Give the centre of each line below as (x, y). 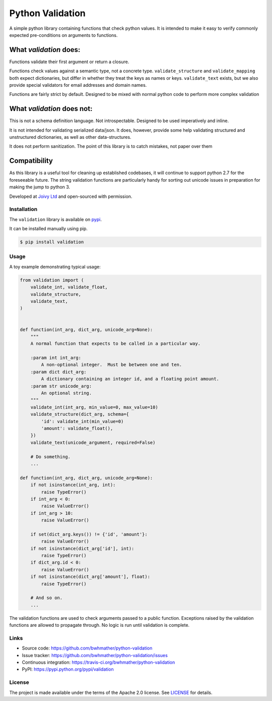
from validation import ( (52, 280)
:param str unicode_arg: (61, 386)
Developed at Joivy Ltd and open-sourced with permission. (71, 196)
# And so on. (47, 598)
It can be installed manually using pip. (48, 229)
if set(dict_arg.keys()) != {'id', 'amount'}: (89, 534)
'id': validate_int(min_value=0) (82, 421)
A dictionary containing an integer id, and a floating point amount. (130, 379)
